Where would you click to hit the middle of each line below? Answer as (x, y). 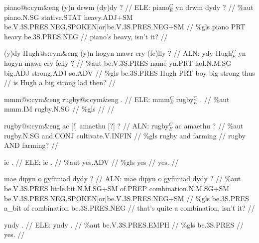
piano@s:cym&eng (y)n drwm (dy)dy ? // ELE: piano (87, 7)
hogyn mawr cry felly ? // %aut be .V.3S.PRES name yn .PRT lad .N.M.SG (118, 62)
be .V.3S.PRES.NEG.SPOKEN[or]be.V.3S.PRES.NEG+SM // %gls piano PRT (125, 27)
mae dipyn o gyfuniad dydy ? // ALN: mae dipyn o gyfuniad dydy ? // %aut (123, 179)
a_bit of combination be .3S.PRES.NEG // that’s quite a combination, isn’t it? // (129, 208)
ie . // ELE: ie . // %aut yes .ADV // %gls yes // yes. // (91, 162)
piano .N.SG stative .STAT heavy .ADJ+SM (68, 17)
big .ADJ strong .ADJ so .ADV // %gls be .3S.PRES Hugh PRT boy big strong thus (129, 72)
